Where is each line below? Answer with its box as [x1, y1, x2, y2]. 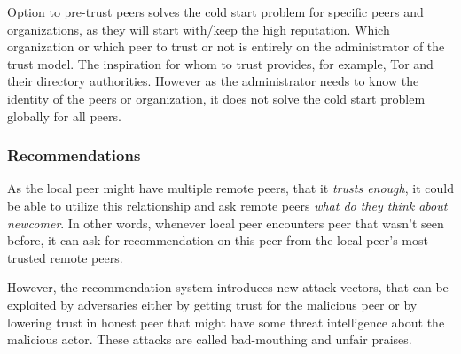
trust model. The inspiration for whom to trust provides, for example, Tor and [7, 54, 434, 73]
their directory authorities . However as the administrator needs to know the [7, 72, 419, 90]
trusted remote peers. [7, 248, 123, 266]
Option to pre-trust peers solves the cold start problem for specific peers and [7, 3, 424, 20]
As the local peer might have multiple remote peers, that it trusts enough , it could [7, 179, 454, 197]
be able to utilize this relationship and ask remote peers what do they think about [7, 196, 448, 214]
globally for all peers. [7, 106, 121, 125]
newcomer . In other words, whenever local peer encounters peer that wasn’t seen [7, 213, 444, 232]
